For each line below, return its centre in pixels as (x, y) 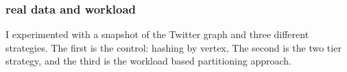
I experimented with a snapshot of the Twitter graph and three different (157, 34)
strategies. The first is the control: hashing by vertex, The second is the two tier (173, 47)
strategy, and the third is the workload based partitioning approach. (148, 61)
